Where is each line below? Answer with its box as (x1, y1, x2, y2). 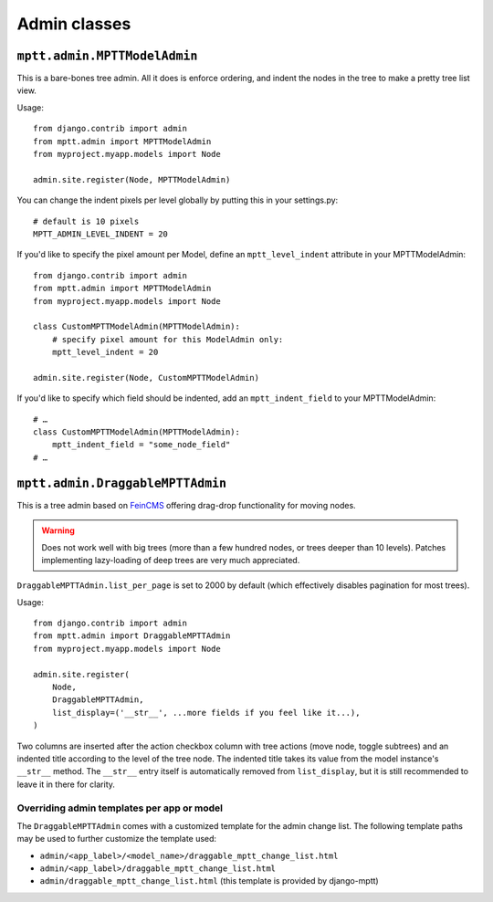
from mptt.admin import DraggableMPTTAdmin (33, 631, 231, 641)
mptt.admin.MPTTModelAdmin (16, 48, 198, 63)
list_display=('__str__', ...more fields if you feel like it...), (51, 708, 361, 718)
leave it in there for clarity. (16, 779, 116, 790)
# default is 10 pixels (33, 215, 140, 226)
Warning (41, 525, 75, 536)
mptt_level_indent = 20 (51, 347, 159, 358)
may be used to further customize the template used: (16, 834, 217, 844)
